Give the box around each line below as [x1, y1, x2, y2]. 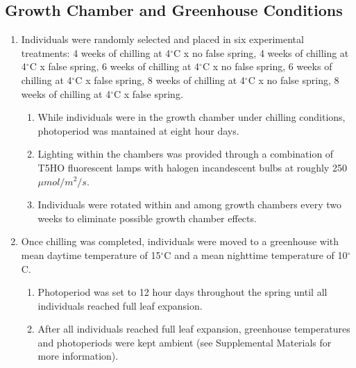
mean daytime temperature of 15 [21, 247, 161, 262]
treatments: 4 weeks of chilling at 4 [21, 45, 171, 60]
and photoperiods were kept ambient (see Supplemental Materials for [37, 335, 332, 349]
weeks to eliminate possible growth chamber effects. [37, 210, 257, 225]
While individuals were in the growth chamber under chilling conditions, [37, 110, 346, 124]
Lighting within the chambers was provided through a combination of [37, 147, 334, 161]
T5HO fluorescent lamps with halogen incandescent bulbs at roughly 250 [37, 160, 347, 174]
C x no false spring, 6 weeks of [202, 59, 332, 74]
